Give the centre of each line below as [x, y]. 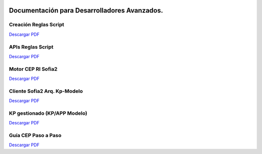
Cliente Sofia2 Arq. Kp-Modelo [46, 91]
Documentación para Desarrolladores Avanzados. [86, 10]
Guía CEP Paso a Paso [35, 136]
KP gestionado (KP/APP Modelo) [48, 113]
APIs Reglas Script [31, 47]
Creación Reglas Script [37, 25]
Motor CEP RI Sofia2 [33, 69]
